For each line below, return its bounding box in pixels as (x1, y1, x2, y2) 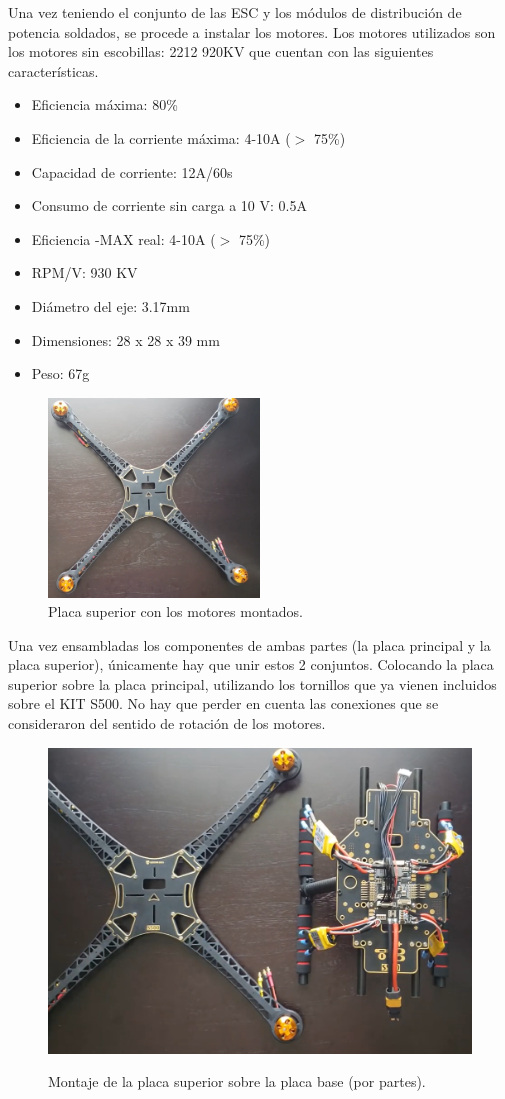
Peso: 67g (31, 363, 90, 384)
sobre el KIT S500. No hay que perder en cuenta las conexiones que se (8, 693, 439, 714)
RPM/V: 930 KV (31, 262, 138, 283)
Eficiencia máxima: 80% (31, 94, 178, 115)
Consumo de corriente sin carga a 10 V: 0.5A (31, 195, 307, 216)
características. (8, 60, 99, 81)
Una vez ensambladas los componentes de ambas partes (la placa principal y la (8, 634, 491, 655)
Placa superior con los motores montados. (48, 601, 303, 622)
